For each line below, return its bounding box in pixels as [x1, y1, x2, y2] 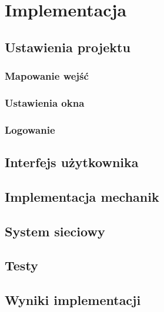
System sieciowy [5, 222, 105, 240]
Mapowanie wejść [5, 69, 89, 83]
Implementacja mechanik [5, 187, 159, 205]
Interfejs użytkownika [5, 153, 139, 171]
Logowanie [5, 122, 55, 137]
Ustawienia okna [5, 95, 85, 110]
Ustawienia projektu [5, 38, 130, 56]
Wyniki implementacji [5, 291, 141, 309]
